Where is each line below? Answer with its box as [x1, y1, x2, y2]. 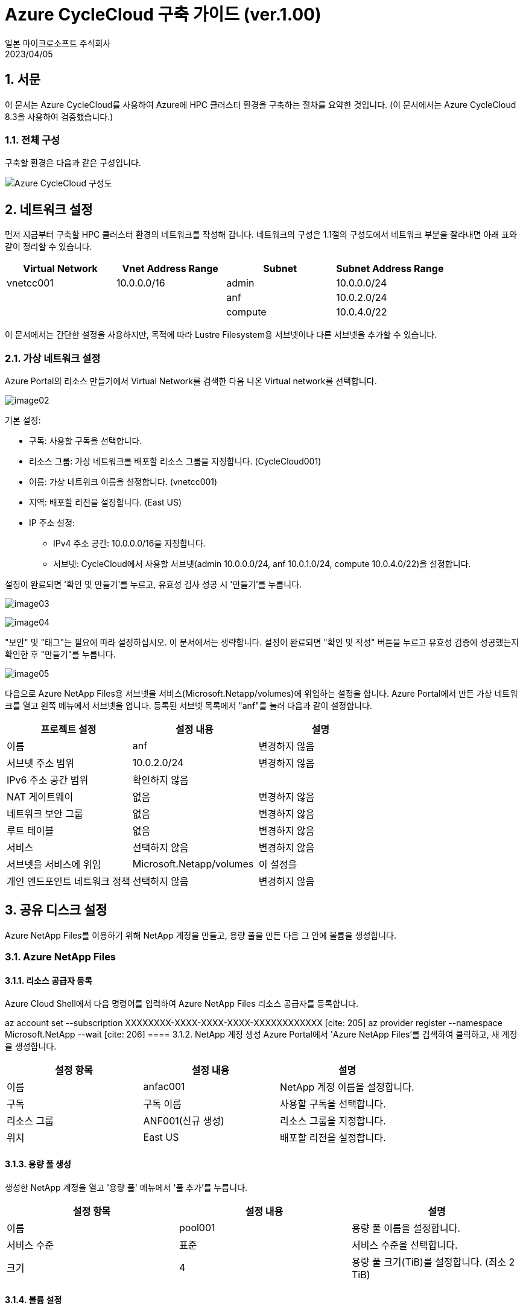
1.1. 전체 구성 [5, 133, 60, 146]
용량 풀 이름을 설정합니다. [351, 1222, 460, 1234]
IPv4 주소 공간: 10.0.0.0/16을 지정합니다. [53, 537, 206, 548]
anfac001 [143, 1080, 185, 1093]
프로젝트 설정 [40, 723, 97, 735]
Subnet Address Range [336, 262, 444, 275]
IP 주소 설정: [29, 517, 75, 528]
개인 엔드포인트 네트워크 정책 [7, 875, 130, 887]
